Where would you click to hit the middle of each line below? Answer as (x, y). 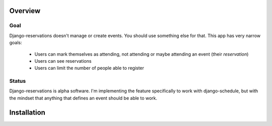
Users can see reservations (63, 61)
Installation (27, 112)
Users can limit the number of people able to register (89, 68)
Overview (25, 11)
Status (18, 81)
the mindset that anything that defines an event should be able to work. (83, 98)
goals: (16, 43)
